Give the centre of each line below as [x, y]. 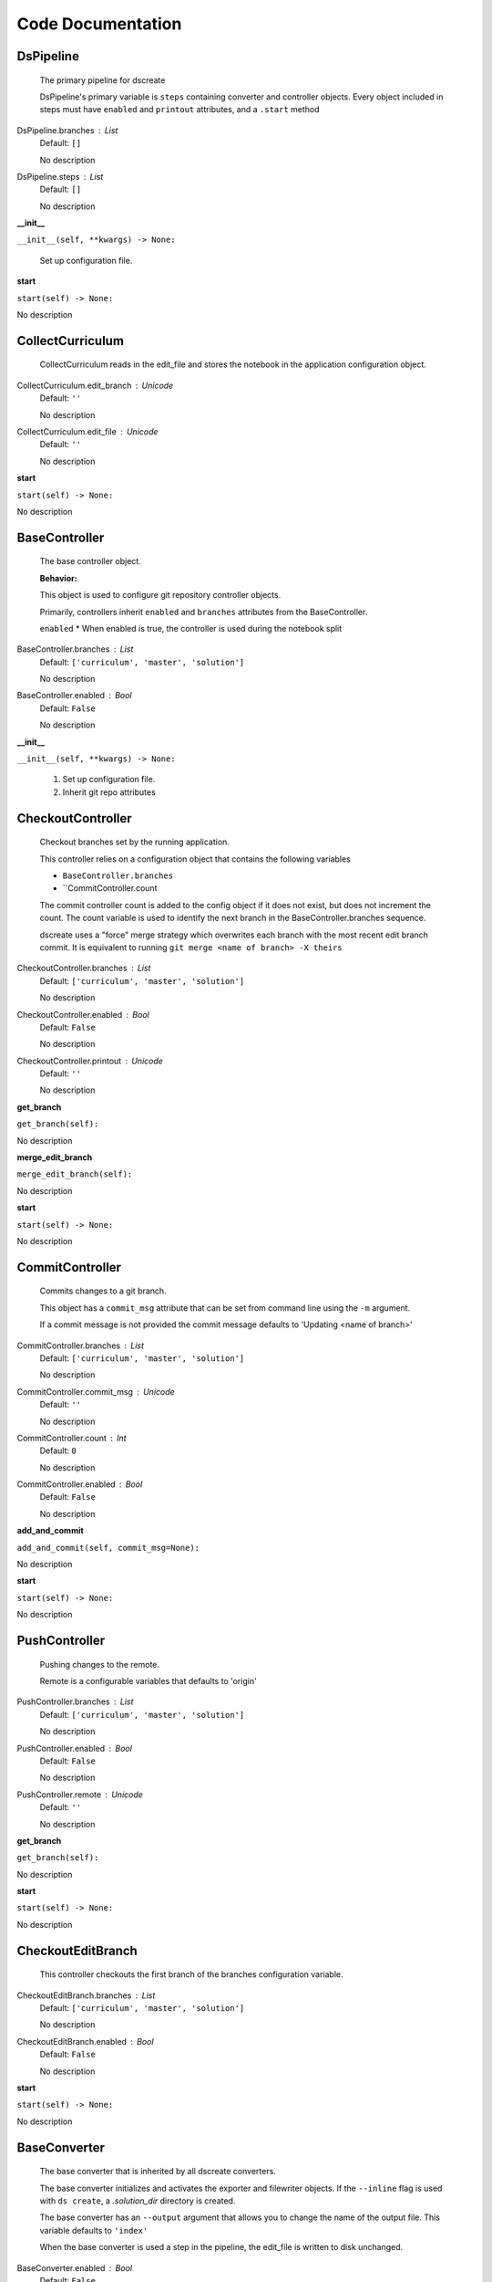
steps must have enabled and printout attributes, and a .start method [179, 110]
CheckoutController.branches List [84, 968]
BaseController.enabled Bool [74, 696]
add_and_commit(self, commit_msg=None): [108, 1548]
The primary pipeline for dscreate [102, 80]
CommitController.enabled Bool [80, 1484]
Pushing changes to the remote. [99, 1664]
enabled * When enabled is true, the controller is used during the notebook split [191, 628]
